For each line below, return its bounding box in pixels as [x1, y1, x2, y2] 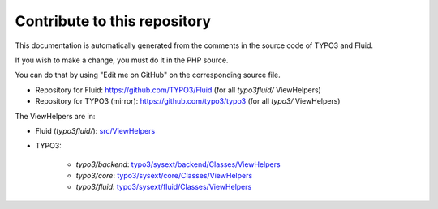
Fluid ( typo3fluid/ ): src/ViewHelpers [35, 126, 156, 135]
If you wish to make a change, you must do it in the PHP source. [15, 55, 229, 65]
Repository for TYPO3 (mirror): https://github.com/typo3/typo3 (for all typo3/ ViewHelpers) [35, 96, 341, 106]
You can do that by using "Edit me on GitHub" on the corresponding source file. [15, 70, 281, 80]
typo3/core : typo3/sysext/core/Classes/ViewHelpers [75, 171, 253, 181]
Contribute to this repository [15, 12, 211, 30]
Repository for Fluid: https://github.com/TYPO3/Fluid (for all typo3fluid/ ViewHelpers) [35, 85, 322, 95]
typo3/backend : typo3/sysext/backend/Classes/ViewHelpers [75, 159, 281, 169]
